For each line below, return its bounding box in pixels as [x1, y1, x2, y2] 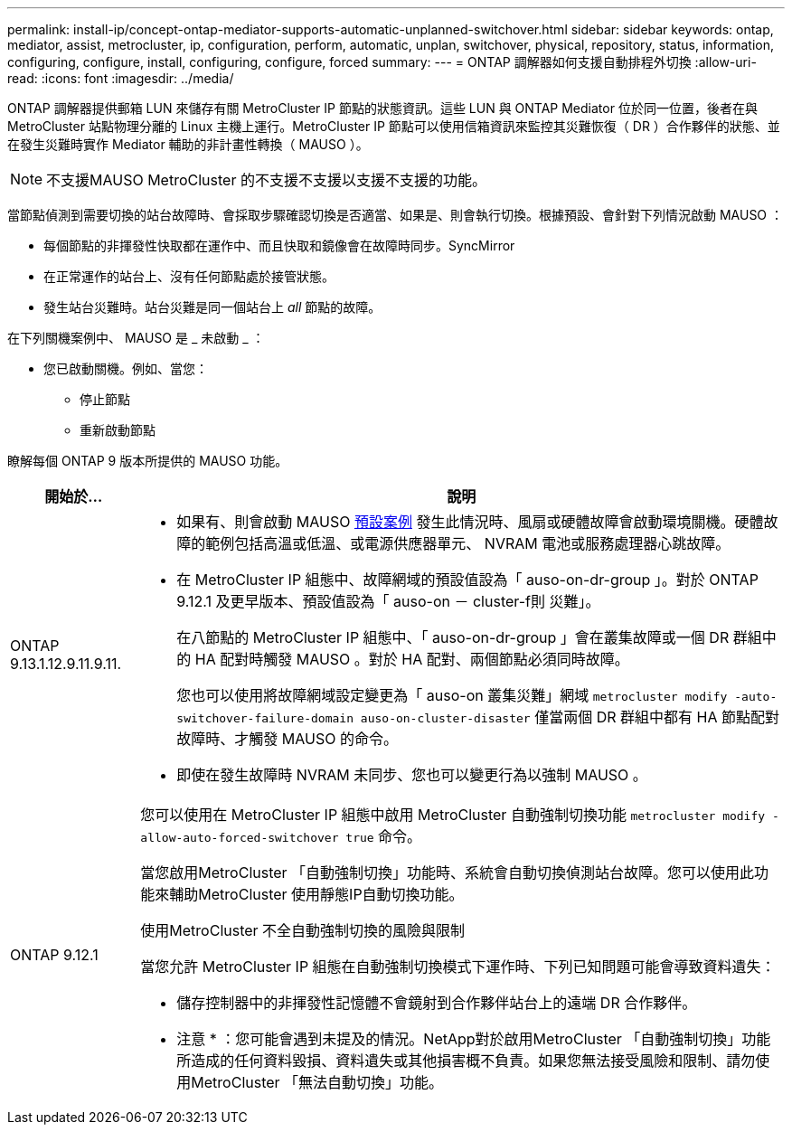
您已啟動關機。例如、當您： [43, 361, 208, 376]
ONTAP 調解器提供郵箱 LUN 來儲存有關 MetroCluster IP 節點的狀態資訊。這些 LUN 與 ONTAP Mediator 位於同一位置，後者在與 [7, 100, 758, 116]
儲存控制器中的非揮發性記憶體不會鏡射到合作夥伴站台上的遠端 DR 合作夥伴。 [176, 994, 697, 1012]
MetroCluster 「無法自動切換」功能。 [191, 1073, 444, 1091]
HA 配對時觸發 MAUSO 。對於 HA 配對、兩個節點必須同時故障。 [194, 650, 629, 668]
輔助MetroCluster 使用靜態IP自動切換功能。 [169, 885, 464, 903]
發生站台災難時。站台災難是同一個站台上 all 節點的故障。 [43, 299, 382, 315]
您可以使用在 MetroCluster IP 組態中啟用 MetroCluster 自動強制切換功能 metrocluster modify [140, 806, 766, 824]
